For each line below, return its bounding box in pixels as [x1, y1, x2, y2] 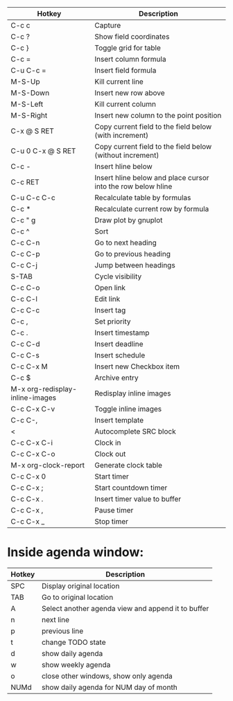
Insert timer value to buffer [94, 495, 182, 504]
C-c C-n [10, 238, 40, 247]
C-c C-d [10, 339, 40, 348]
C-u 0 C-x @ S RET [10, 146, 76, 155]
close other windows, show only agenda [41, 671, 173, 681]
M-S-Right [10, 111, 48, 120]
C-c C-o [10, 283, 40, 292]
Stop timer [94, 517, 129, 526]
